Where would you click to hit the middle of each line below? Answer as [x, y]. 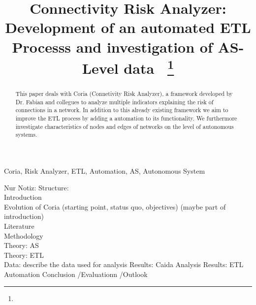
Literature [19, 226]
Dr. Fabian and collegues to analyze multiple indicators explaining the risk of [114, 102]
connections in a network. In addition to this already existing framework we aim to [122, 110]
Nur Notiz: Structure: [36, 187]
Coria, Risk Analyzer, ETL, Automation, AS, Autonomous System [105, 171]
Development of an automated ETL [128, 27]
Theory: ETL [24, 255]
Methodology [24, 235]
